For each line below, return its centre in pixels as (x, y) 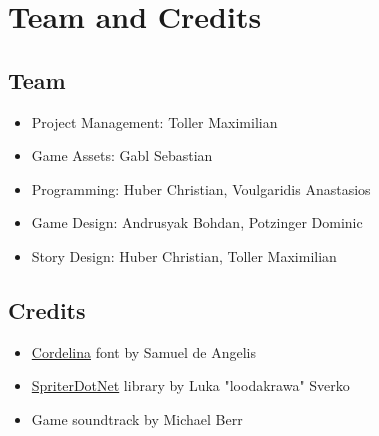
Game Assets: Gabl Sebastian (122, 155)
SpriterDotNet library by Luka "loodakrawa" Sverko (190, 385)
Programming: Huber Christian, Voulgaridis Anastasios (201, 188)
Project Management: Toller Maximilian (154, 121)
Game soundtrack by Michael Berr (137, 418)
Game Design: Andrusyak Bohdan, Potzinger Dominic (197, 222)
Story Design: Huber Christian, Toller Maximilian (184, 255)
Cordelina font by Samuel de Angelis (143, 351)
